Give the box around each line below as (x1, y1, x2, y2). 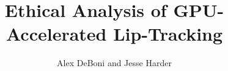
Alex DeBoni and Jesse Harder (57, 56, 172, 69)
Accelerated (6, 21, 107, 46)
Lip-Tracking (113, 21, 223, 46)
